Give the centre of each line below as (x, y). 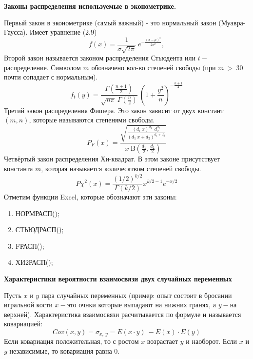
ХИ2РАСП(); (34, 262)
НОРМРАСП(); (37, 213)
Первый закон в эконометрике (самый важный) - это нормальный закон (110, 22)
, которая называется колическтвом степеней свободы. (121, 168)
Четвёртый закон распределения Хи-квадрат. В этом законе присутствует (112, 159)
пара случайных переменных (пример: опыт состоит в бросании (136, 295)
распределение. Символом (42, 67)
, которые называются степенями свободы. (92, 120)
